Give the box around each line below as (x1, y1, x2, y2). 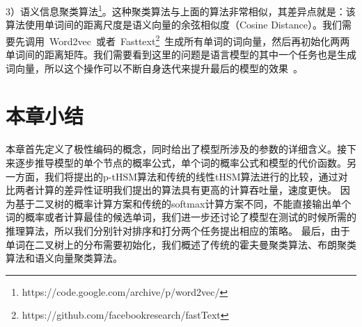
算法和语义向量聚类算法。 (6, 251, 123, 265)
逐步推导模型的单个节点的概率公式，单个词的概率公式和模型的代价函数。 (15, 156, 347, 169)
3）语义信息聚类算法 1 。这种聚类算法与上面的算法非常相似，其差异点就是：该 (6, 2, 356, 18)
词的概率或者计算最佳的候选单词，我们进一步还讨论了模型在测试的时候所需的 (6, 210, 356, 224)
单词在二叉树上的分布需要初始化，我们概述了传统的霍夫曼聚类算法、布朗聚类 (6, 237, 356, 251)
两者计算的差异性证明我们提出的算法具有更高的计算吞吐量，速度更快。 (15, 183, 337, 197)
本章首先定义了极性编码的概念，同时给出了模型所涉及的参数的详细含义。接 (6, 142, 347, 156)
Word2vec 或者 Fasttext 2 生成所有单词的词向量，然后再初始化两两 (49, 31, 350, 48)
